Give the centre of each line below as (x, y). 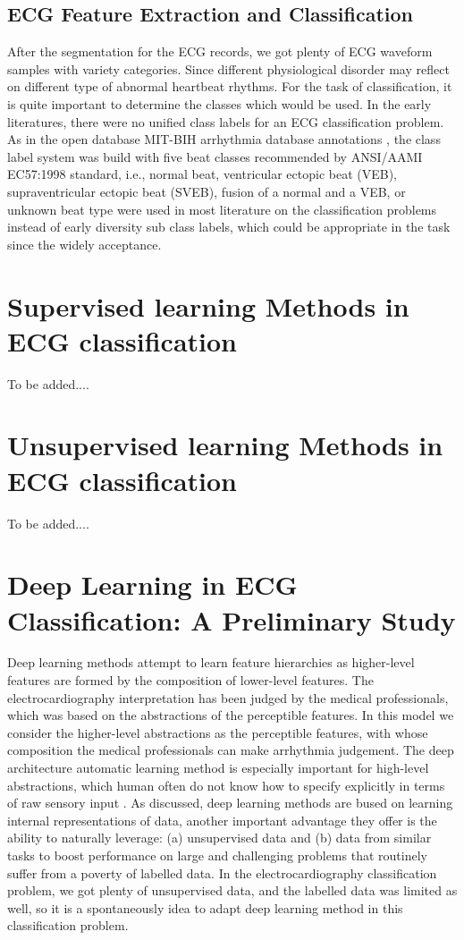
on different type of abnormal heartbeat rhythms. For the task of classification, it (230, 86)
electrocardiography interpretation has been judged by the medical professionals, (228, 697)
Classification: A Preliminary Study (232, 619)
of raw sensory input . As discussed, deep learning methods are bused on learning (230, 803)
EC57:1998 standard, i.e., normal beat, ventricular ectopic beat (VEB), (202, 174)
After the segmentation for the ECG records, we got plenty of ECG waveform (220, 51)
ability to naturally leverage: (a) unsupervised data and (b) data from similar (219, 838)
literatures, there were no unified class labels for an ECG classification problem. (226, 121)
